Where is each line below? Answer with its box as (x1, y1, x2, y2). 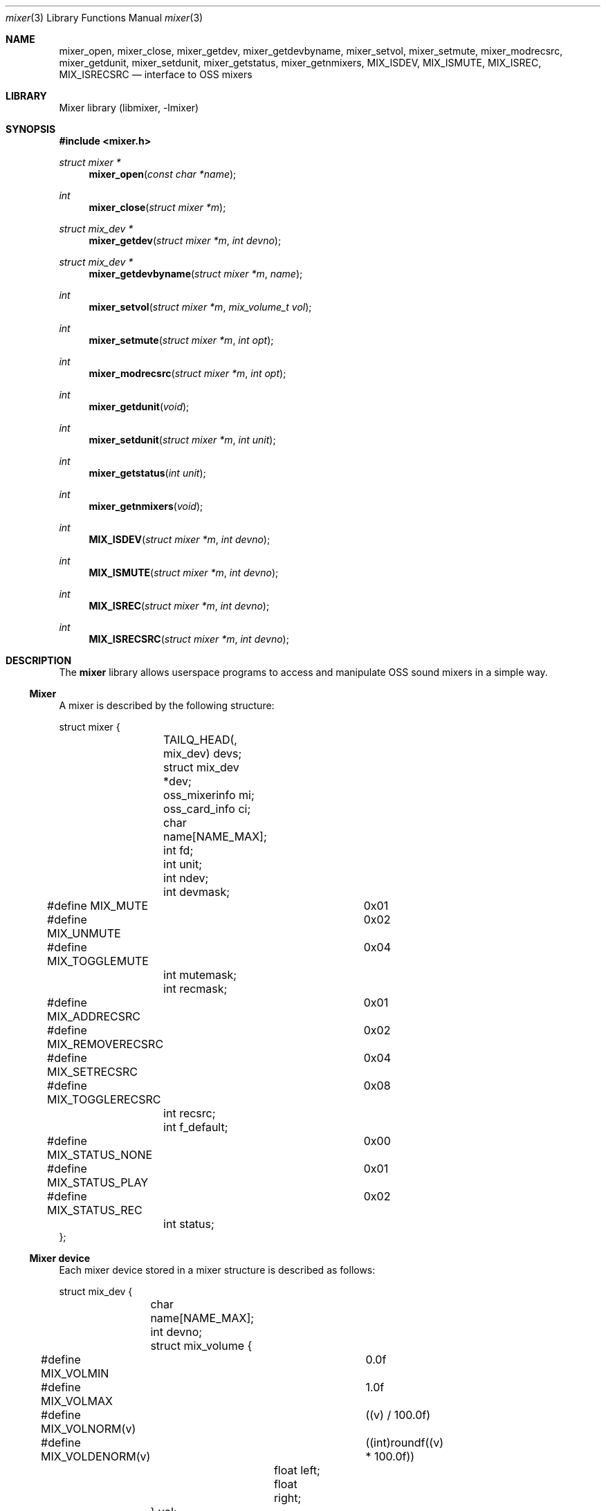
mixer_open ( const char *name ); (89, 168, 237, 180)
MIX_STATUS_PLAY (47, 1175, 149, 1189)
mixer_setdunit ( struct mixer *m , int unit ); (89, 434, 276, 446)
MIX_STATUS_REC (47, 1203, 143, 1217)
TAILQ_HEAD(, (163, 733, 237, 747)
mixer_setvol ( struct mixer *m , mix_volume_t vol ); (89, 301, 312, 313)
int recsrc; (163, 1106, 216, 1120)
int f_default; (163, 1120, 228, 1134)
